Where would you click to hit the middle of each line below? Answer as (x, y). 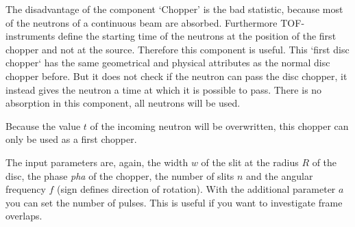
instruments (30, 36)
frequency (26, 189)
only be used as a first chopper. (71, 139)
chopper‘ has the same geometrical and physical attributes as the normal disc (168, 63)
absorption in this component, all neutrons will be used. (123, 103)
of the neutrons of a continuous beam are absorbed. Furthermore (142, 22)
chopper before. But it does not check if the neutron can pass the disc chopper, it (176, 76)
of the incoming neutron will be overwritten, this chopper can (219, 125)
